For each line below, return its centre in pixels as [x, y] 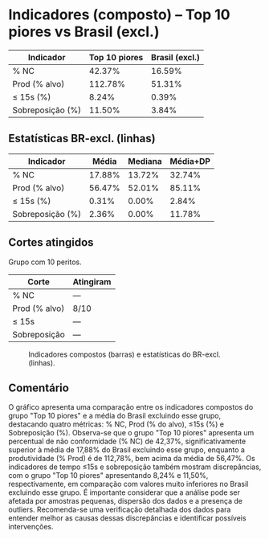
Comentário [39, 388]
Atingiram [92, 281]
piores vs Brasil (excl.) [84, 32]
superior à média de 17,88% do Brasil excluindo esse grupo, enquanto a [126, 450]
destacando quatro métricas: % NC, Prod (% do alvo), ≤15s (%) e [116, 424]
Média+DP [190, 161]
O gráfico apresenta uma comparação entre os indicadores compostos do [131, 407]
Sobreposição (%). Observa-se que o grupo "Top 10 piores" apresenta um [131, 433]
